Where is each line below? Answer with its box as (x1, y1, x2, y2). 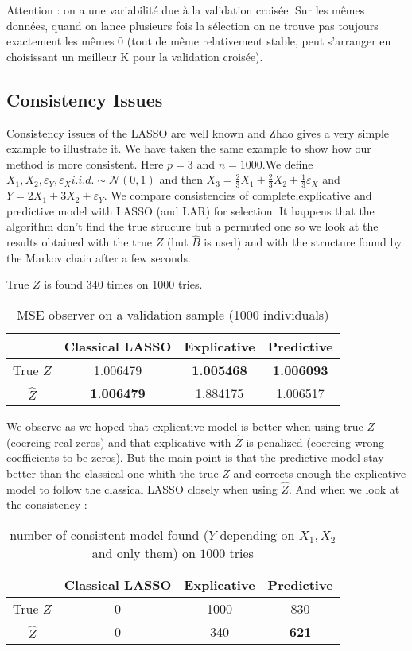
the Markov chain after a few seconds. (6, 249, 191, 265)
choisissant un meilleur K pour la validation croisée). (6, 48, 263, 64)
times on (107, 276, 149, 293)
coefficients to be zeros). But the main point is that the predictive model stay (6, 449, 384, 466)
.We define (262, 155, 313, 172)
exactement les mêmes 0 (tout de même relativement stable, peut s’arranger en (6, 33, 391, 49)
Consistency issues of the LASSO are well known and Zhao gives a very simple (6, 124, 390, 141)
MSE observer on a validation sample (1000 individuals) (17, 304, 329, 324)
